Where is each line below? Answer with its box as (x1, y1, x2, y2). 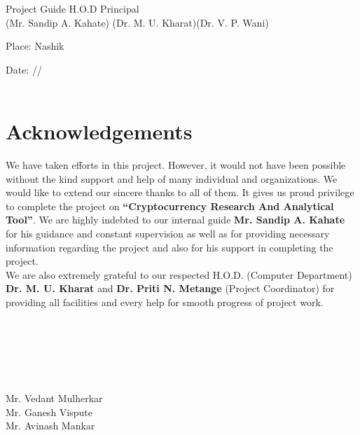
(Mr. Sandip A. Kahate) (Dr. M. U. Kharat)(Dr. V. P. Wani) (6, 15, 269, 29)
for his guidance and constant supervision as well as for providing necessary (6, 226, 330, 241)
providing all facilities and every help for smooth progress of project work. (6, 295, 324, 310)
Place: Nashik (6, 39, 64, 53)
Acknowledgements (6, 117, 193, 146)
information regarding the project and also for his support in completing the (6, 240, 333, 254)
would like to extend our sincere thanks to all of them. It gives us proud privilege (6, 185, 354, 200)
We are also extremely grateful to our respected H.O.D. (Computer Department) (6, 267, 352, 282)
